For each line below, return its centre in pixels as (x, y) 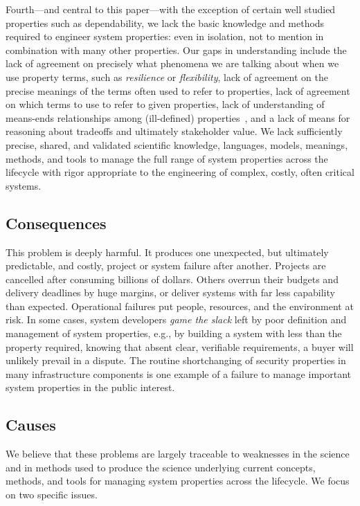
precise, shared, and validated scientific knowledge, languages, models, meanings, (177, 144)
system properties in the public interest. (90, 387)
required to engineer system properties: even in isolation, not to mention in (165, 36)
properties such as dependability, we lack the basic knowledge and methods (165, 22)
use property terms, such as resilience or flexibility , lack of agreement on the (167, 76)
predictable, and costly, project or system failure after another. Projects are (166, 265)
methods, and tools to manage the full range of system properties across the (167, 158)
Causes (31, 425)
